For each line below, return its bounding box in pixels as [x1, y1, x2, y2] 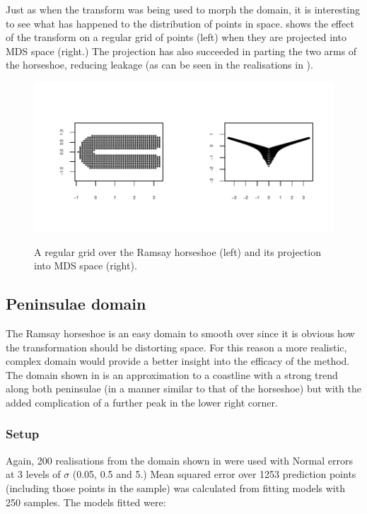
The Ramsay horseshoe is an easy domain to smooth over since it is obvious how [6, 325, 355, 340]
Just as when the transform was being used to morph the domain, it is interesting [6, 2, 360, 16]
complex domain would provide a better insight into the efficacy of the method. [6, 354, 350, 368]
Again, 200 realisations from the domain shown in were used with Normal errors [6, 452, 354, 467]
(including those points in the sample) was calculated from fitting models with [6, 480, 345, 495]
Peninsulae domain [6, 293, 146, 315]
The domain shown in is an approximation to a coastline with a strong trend [6, 367, 338, 382]
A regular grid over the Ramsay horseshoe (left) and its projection [34, 244, 321, 259]
